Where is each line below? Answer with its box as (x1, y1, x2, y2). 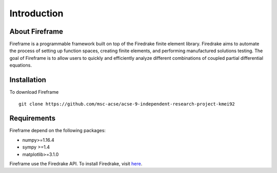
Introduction (9, 8, 64, 19)
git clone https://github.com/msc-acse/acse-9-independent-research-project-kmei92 (18, 101, 235, 107)
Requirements (9, 114, 56, 123)
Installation (9, 76, 46, 84)
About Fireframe (9, 27, 64, 36)
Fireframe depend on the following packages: (9, 127, 106, 134)
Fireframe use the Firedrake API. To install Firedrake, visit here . (9, 161, 143, 166)
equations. (9, 62, 32, 69)
